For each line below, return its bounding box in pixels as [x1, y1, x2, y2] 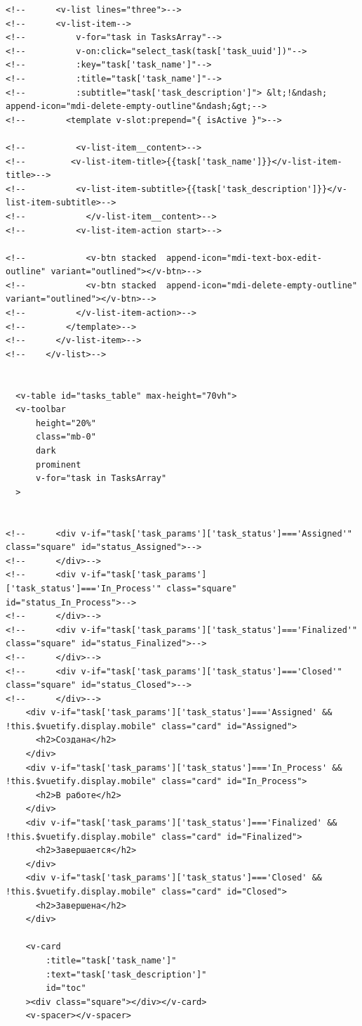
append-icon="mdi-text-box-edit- [166, 252, 323, 263]
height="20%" [35, 418, 96, 428]
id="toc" [46, 983, 86, 994]
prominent [35, 459, 81, 470]
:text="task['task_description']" [46, 969, 207, 980]
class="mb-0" [35, 432, 96, 442]
